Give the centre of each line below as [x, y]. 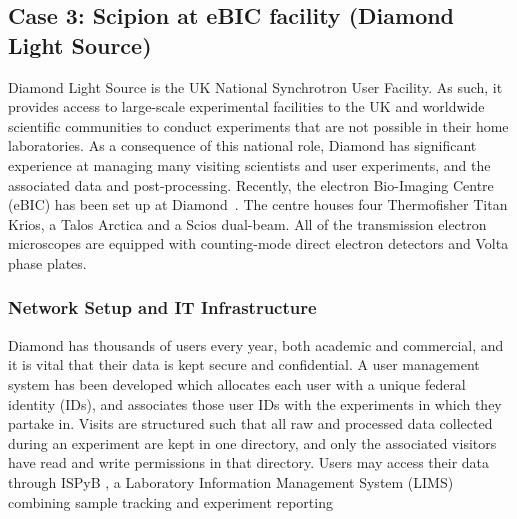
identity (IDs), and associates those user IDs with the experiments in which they [255, 403]
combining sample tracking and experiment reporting [170, 501]
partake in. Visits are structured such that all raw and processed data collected [250, 423]
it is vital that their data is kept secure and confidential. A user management [244, 364]
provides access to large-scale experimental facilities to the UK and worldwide [246, 106]
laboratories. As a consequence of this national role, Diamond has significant [242, 145]
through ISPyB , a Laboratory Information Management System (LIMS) [231, 481]
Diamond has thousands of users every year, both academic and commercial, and [256, 344]
